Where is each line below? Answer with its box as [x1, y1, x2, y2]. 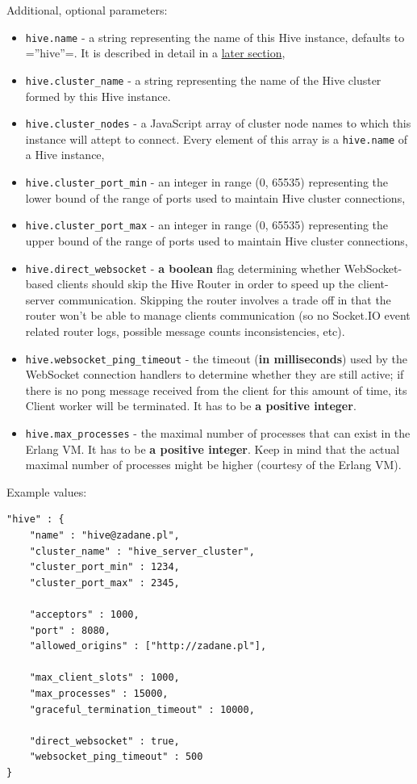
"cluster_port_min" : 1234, [29, 561, 180, 573]
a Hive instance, [25, 146, 105, 163]
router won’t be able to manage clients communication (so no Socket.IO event [25, 307, 411, 324]
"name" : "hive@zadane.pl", [29, 530, 180, 541]
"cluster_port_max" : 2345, [29, 576, 180, 589]
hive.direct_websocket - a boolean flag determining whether [25, 259, 340, 276]
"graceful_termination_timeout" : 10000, [29, 703, 255, 715]
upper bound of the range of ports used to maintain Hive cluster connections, [25, 232, 408, 249]
